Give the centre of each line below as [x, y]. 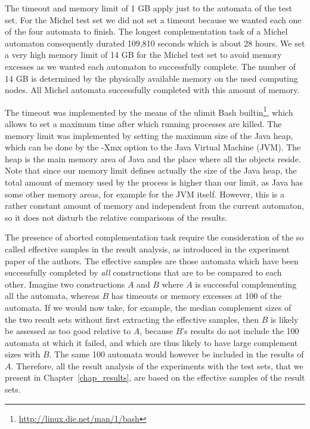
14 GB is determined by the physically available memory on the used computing [151, 78]
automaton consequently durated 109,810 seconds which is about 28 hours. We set [155, 43]
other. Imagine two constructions [65, 284]
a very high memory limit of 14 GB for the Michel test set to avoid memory [143, 55]
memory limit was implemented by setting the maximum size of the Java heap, [149, 135]
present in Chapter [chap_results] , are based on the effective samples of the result [155, 377]
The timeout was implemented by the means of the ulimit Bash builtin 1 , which [149, 111]
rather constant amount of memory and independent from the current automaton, [155, 206]
